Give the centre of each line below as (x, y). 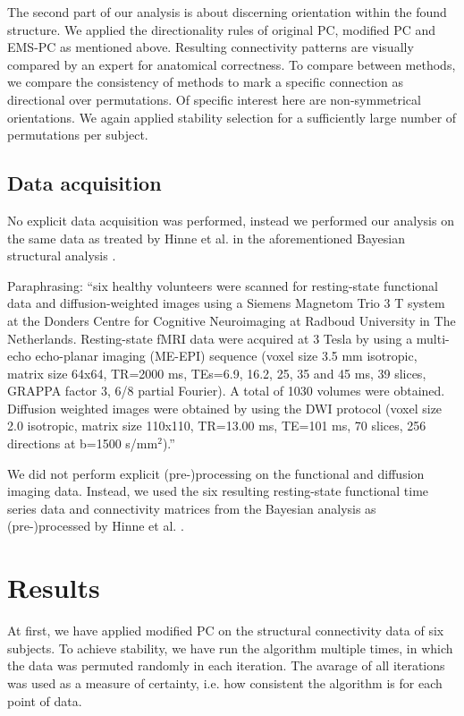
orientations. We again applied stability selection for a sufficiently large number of (232, 117)
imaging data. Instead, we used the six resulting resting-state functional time (218, 491)
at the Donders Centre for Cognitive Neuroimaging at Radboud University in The (232, 320)
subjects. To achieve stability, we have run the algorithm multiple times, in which (230, 648)
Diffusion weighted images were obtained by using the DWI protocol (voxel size (225, 408)
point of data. (45, 700)
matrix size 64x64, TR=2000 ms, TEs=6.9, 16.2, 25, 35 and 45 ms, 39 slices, (217, 373)
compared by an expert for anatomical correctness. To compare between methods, (232, 64)
